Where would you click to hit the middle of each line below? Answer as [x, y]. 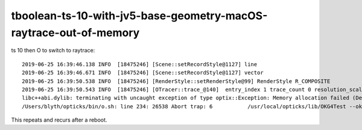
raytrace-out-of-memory [75, 32]
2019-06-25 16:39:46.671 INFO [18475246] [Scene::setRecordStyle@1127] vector [143, 73]
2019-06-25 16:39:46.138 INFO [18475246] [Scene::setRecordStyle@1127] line [140, 64]
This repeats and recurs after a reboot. [59, 120]
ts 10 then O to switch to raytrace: [53, 51]
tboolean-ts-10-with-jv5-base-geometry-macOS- [139, 16]
